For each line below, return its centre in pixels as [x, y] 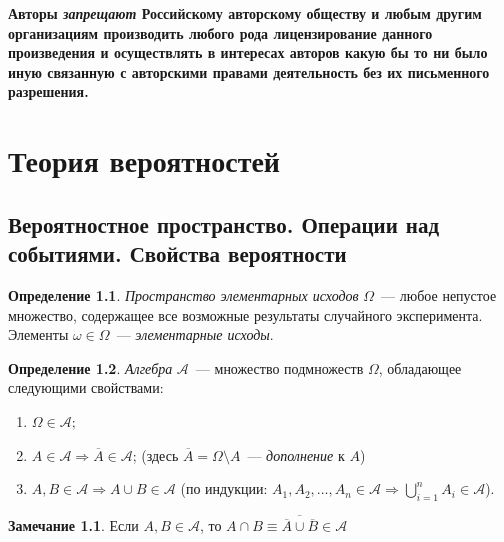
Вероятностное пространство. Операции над [224, 223]
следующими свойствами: [86, 387]
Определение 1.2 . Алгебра [90, 367]
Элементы [38, 334]
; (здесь [155, 454]
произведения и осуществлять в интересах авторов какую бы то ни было [248, 52]
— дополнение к [296, 454]
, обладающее [420, 367]
